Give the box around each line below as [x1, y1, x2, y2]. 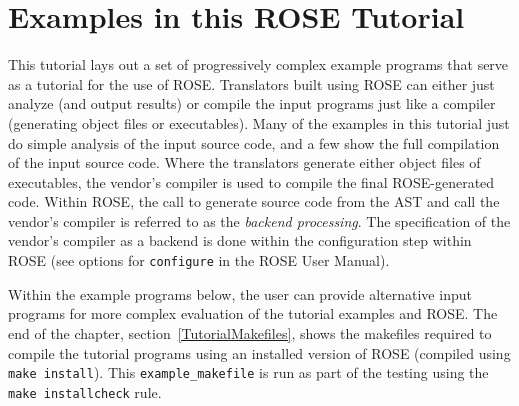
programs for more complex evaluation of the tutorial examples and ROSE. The [8, 303, 498, 324]
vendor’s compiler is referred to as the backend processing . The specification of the [8, 210, 511, 231]
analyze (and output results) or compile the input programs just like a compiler [8, 93, 496, 114]
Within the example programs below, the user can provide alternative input [8, 283, 472, 304]
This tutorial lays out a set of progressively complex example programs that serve [8, 54, 509, 75]
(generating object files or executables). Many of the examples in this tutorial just [8, 112, 510, 133]
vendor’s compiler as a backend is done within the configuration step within [8, 230, 472, 251]
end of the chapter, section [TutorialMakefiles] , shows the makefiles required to [8, 322, 492, 343]
